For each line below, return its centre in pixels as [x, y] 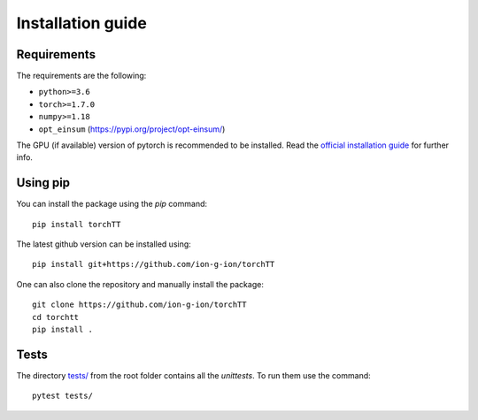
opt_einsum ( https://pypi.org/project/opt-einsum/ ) [132, 129]
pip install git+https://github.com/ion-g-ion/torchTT [154, 264]
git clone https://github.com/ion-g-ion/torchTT [139, 305]
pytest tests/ [62, 396]
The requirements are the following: [81, 76]
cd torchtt [56, 317]
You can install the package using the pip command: [112, 204]
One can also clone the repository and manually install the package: [140, 284]
